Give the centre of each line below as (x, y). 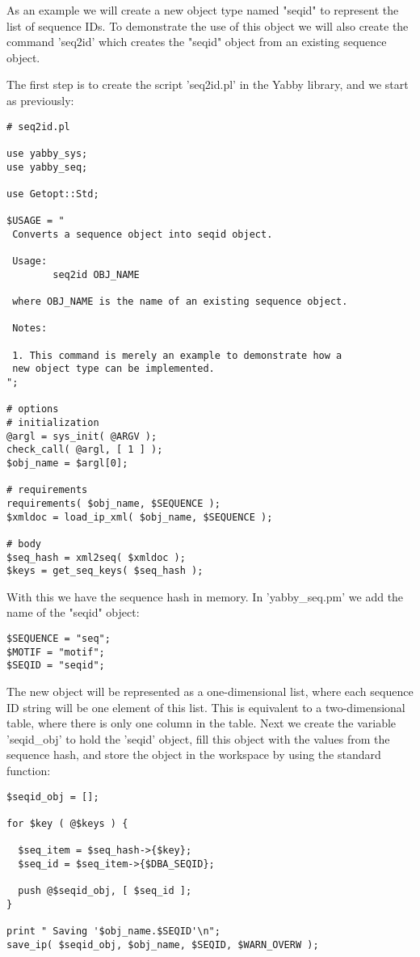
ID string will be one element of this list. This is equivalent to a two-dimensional (206, 707)
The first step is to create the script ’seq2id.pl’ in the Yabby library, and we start (208, 84)
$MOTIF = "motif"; (56, 652)
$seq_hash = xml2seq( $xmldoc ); (96, 557)
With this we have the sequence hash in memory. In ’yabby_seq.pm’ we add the (205, 596)
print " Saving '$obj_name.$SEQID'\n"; (113, 932)
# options (33, 409)
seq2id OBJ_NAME (96, 274)
